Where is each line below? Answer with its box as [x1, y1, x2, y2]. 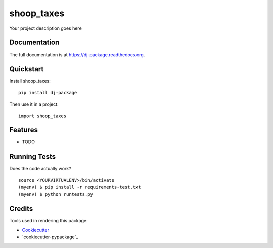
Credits [9, 205, 33, 213]
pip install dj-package [18, 90, 77, 95]
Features [9, 126, 38, 134]
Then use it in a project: [9, 101, 59, 107]
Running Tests [9, 152, 56, 161]
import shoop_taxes [18, 113, 67, 119]
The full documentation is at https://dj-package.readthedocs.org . [9, 52, 145, 58]
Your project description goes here [9, 25, 82, 31]
